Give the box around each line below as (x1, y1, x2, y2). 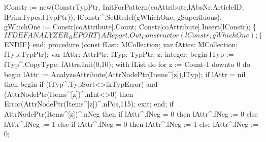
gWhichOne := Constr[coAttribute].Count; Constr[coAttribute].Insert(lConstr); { (4, 21, 256, 32)
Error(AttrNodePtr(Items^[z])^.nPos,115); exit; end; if (4, 98, 174, 109)
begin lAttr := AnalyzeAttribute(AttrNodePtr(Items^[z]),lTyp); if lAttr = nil (4, 68, 246, 79)
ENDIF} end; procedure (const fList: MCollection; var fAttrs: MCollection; (4, 39, 238, 49)
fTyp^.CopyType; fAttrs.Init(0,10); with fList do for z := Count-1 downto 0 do (4, 58, 250, 69)
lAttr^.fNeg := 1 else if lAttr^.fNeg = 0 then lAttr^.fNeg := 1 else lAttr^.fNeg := (4, 118, 258, 129)
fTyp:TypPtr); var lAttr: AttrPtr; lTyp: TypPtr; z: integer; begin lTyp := (4, 49, 234, 59)
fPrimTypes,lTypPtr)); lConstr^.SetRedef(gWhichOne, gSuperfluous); (4, 11, 222, 22)
